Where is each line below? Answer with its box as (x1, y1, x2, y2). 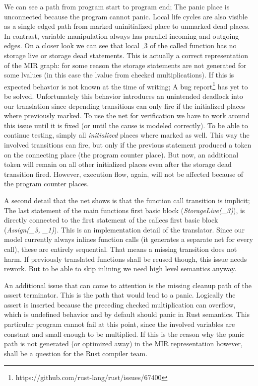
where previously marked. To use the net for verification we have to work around (4, 110, 250, 121)
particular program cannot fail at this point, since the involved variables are (4, 319, 235, 329)
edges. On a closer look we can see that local (4, 40, 140, 51)
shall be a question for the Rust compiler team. (4, 348, 148, 358)
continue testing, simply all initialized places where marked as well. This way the (4, 130, 250, 140)
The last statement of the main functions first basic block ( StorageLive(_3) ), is (4, 205, 245, 215)
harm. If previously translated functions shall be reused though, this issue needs (4, 253, 247, 264)
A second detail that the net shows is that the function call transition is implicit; (4, 195, 250, 205)
